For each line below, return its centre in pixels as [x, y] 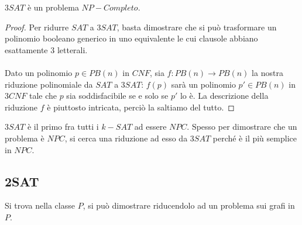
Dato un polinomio [39, 72]
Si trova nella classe [40, 205]
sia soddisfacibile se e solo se [117, 96]
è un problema [53, 7]
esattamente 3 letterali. [46, 49]
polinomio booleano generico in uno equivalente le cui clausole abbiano [131, 38]
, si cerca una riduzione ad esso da [126, 138]
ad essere [150, 127]
